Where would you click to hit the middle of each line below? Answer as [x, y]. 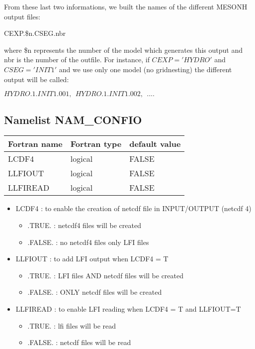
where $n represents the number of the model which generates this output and [123, 50]
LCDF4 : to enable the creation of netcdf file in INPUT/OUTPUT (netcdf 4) [133, 208]
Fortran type [96, 144]
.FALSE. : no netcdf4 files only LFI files [88, 242]
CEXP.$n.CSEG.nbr [35, 33]
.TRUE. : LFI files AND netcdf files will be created [106, 275]
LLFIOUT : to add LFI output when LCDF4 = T [92, 259]
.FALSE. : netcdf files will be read [79, 342]
